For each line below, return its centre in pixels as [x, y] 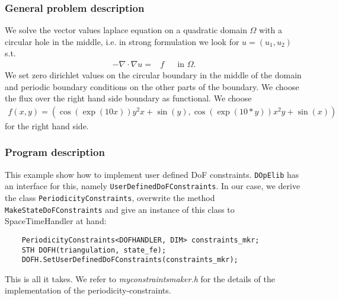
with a [271, 30]
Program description [55, 152]
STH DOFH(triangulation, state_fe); [94, 250]
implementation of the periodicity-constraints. [88, 290]
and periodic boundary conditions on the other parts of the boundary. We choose [152, 86]
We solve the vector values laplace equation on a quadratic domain [126, 30]
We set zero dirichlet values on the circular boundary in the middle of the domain [153, 75]
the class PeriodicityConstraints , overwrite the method [110, 197]
